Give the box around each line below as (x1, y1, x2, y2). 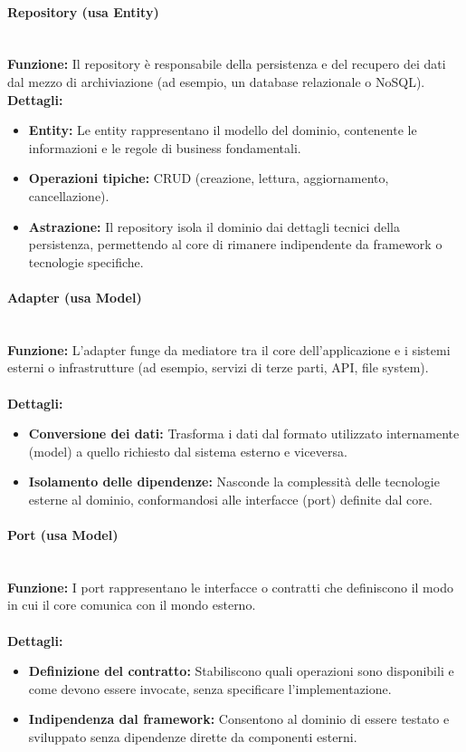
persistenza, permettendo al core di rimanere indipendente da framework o (28, 235, 442, 254)
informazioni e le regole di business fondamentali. (28, 138, 301, 157)
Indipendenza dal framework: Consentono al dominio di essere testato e (28, 709, 450, 728)
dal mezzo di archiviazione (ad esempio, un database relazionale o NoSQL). (7, 72, 425, 91)
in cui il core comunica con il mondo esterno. (7, 595, 256, 614)
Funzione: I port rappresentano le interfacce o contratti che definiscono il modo (7, 577, 453, 596)
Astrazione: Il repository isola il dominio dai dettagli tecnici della (28, 217, 400, 236)
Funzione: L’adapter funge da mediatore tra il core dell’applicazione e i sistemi (7, 340, 451, 359)
